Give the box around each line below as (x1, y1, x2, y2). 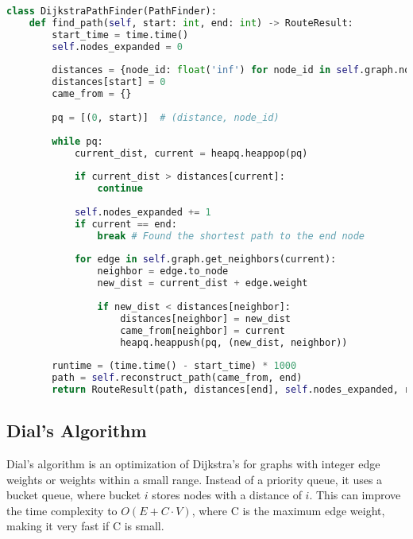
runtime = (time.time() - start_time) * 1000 (52, 360, 297, 372)
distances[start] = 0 (52, 76, 166, 88)
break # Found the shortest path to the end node (97, 230, 365, 242)
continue (97, 183, 143, 195)
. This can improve (309, 487, 401, 503)
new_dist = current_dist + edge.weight (97, 277, 308, 289)
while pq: (52, 135, 103, 147)
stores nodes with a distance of (152, 487, 302, 503)
